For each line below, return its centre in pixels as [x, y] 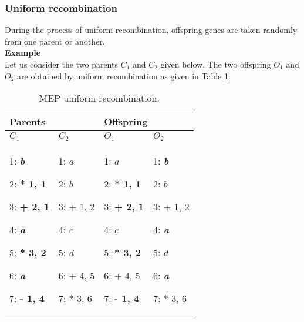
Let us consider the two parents [61, 64]
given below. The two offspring [216, 64]
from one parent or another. [55, 41]
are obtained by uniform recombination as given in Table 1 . [124, 76]
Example [23, 53]
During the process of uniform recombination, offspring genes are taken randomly [151, 30]
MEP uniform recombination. [99, 98]
